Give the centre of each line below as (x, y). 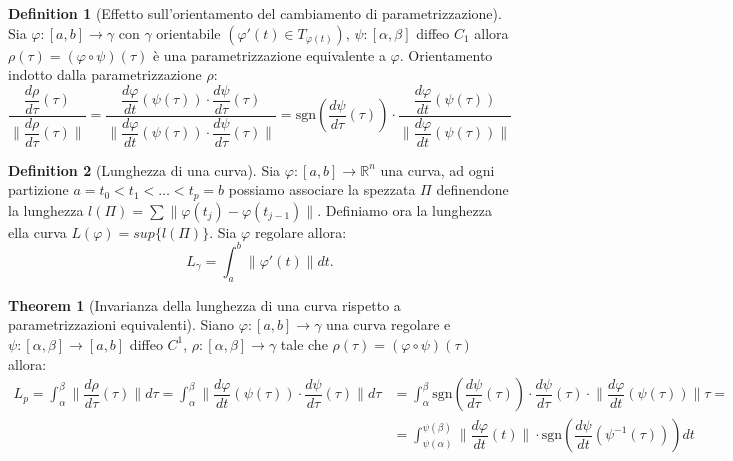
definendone (472, 189)
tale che (304, 343)
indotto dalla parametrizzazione (105, 74)
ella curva (37, 231)
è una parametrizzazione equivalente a (269, 54)
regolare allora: (300, 231)
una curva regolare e (388, 324)
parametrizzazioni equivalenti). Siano (121, 324)
